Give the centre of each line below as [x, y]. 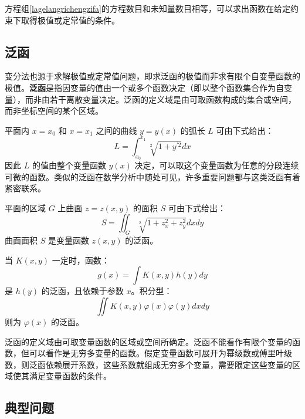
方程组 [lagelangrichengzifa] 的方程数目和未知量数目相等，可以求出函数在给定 [148, 8]
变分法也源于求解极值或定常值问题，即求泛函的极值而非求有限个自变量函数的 [152, 76]
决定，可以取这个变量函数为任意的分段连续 [217, 165]
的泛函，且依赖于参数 [82, 291]
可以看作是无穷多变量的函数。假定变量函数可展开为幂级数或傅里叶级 [160, 353]
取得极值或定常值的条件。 [70, 20]
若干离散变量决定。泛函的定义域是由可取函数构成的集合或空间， [173, 99]
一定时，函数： [81, 260]
